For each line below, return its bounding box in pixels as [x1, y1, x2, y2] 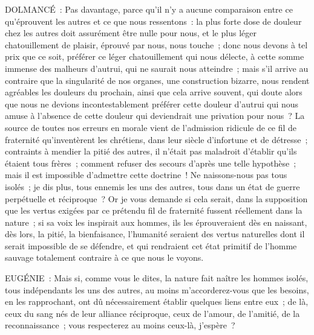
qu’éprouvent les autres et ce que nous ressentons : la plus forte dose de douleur [5, 14, 302, 27]
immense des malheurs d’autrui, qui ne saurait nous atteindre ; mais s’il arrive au [5, 62, 309, 74]
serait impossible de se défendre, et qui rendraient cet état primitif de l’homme [5, 239, 297, 252]
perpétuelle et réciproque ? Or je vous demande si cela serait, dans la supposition [5, 192, 308, 205]
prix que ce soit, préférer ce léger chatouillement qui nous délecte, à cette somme [5, 50, 304, 63]
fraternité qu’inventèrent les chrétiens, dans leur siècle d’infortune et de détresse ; [5, 133, 308, 145]
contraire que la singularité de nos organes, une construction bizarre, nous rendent [5, 74, 310, 86]
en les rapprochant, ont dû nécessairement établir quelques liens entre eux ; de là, [5, 295, 309, 308]
